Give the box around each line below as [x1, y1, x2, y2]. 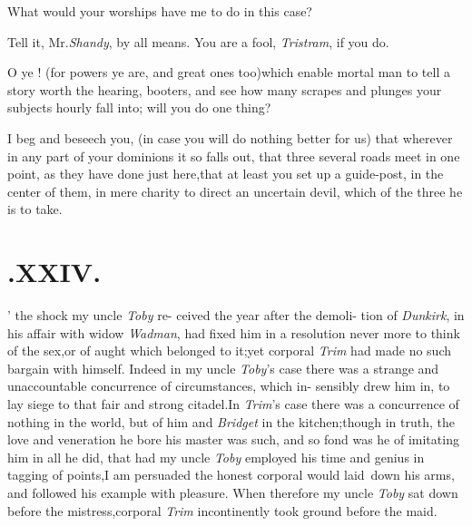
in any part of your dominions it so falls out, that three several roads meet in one [7, 146, 460, 165]
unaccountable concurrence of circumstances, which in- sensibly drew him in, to [7, 376, 450, 395]
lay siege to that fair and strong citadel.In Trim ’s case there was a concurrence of [7, 394, 459, 414]
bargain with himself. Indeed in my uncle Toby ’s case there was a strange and [7, 358, 439, 377]
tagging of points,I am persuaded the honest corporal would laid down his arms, [7, 465, 455, 484]
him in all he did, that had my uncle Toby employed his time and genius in [7, 447, 425, 466]
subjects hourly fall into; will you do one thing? [7, 98, 271, 117]
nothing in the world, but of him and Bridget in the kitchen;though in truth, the [7, 412, 455, 431]
